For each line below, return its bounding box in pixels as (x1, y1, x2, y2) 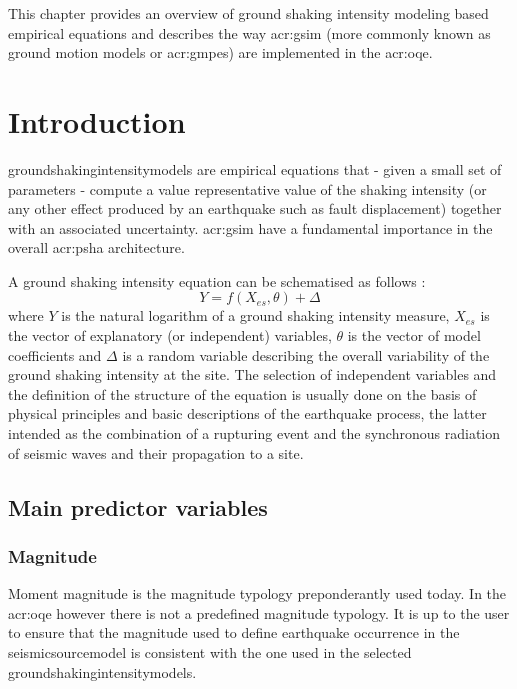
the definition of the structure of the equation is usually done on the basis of (8, 383, 477, 404)
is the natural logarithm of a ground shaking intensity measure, (61, 305, 450, 326)
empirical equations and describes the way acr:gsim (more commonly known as (8, 22, 491, 43)
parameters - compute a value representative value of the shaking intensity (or (8, 178, 487, 199)
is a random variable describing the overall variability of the (122, 344, 490, 365)
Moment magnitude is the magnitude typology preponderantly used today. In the (8, 583, 507, 604)
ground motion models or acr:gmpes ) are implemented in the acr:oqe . (8, 42, 433, 63)
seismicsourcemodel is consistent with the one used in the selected (8, 642, 412, 662)
